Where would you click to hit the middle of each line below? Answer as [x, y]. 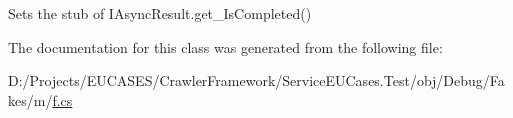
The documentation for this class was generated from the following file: [225, 46]
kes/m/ [30, 99]
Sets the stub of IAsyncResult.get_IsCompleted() [160, 13]
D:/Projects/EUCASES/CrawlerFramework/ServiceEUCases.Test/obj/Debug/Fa [256, 80]
